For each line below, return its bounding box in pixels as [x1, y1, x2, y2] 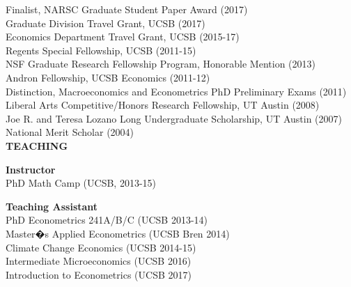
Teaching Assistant [6, 199, 98, 213]
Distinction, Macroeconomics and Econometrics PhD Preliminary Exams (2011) [6, 84, 347, 98]
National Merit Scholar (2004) [6, 125, 134, 139]
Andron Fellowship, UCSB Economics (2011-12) [6, 70, 210, 84]
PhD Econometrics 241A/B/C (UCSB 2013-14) [6, 212, 208, 227]
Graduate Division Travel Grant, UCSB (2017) [6, 15, 205, 30]
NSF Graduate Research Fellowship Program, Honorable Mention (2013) [6, 56, 315, 71]
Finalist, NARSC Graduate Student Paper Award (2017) [6, 2, 248, 16]
